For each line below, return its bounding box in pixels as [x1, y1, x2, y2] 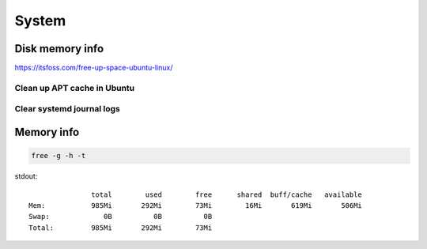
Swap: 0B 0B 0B [28, 212, 213, 221]
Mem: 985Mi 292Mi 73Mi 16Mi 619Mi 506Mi [28, 201, 363, 209]
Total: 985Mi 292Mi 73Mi [28, 223, 213, 232]
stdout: [14, 172, 38, 181]
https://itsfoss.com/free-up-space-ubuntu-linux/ [14, 63, 173, 73]
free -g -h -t [31, 151, 86, 160]
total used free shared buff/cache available [91, 190, 363, 199]
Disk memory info [14, 42, 104, 55]
